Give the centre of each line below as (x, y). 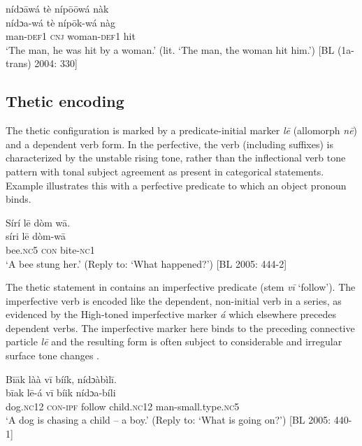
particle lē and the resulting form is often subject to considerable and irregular (174, 341)
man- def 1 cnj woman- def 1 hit (71, 36)
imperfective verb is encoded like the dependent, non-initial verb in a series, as (174, 300)
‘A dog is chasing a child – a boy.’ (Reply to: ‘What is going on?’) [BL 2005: (168, 420)
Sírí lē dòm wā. (38, 222)
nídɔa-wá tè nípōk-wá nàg (61, 22)
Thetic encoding (65, 101)
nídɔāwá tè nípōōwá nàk (57, 8)
